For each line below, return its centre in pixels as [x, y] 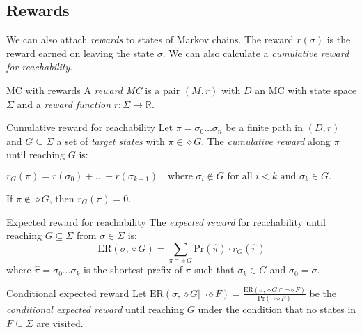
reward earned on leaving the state [80, 53]
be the [323, 293]
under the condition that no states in [277, 309]
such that [214, 270]
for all [240, 176]
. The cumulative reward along [266, 141]
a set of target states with [111, 141]
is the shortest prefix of [133, 270]
